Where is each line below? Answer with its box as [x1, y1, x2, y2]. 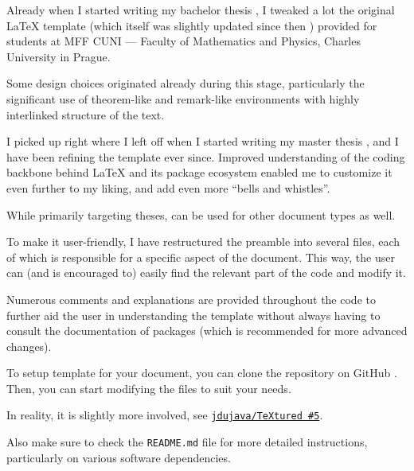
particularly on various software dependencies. [6, 449, 231, 465]
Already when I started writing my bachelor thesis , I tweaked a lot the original [6, 2, 395, 18]
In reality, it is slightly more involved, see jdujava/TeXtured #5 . [6, 407, 323, 423]
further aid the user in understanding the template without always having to [6, 306, 381, 323]
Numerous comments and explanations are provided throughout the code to [6, 290, 376, 307]
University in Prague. [6, 48, 111, 64]
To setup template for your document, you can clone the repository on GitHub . [6, 364, 397, 381]
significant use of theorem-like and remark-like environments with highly [6, 90, 360, 107]
